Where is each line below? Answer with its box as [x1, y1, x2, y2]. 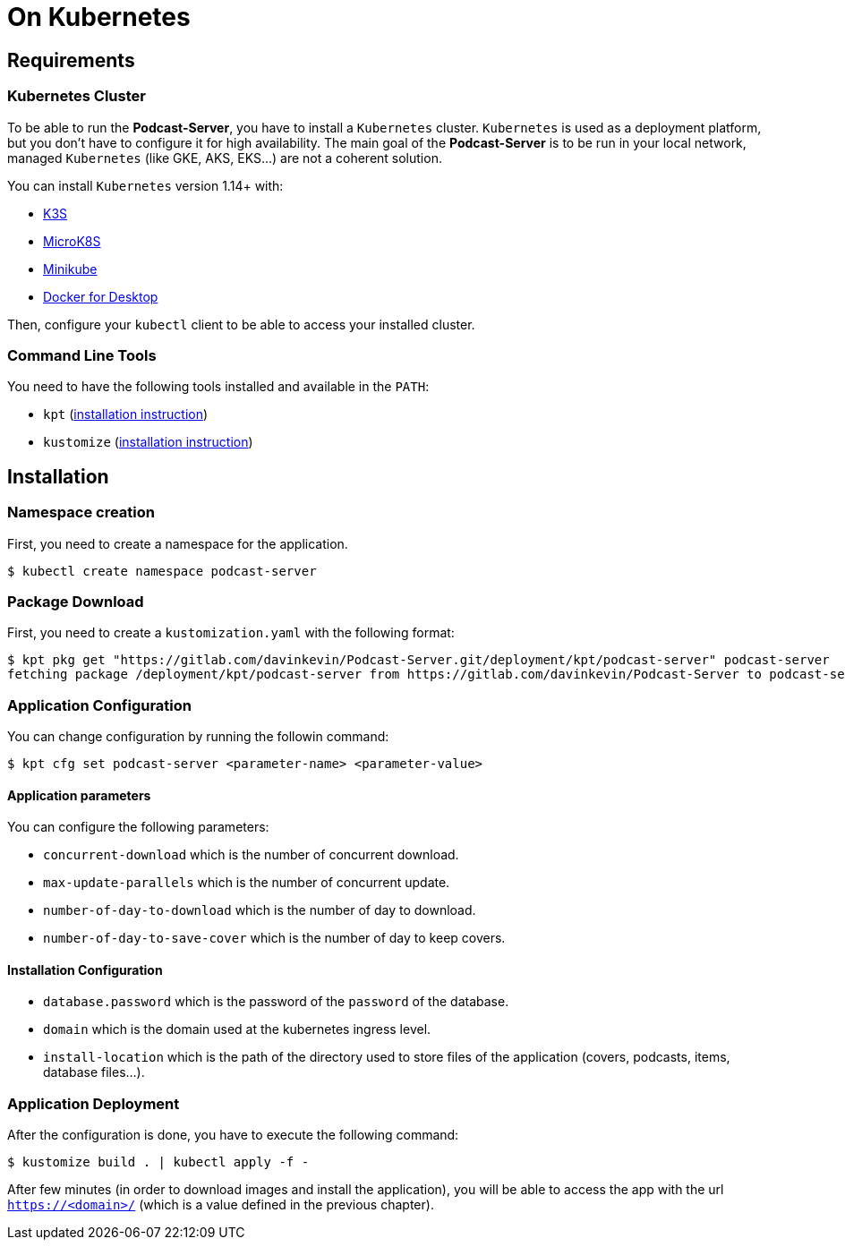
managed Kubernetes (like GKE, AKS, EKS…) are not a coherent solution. [7, 149, 442, 166]
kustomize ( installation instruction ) [43, 434, 253, 450]
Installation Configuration [7, 961, 163, 978]
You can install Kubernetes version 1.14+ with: [7, 177, 284, 193]
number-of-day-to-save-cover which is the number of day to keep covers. [43, 930, 506, 946]
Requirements [7, 48, 135, 72]
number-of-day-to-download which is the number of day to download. [43, 902, 476, 918]
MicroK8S [43, 233, 101, 249]
